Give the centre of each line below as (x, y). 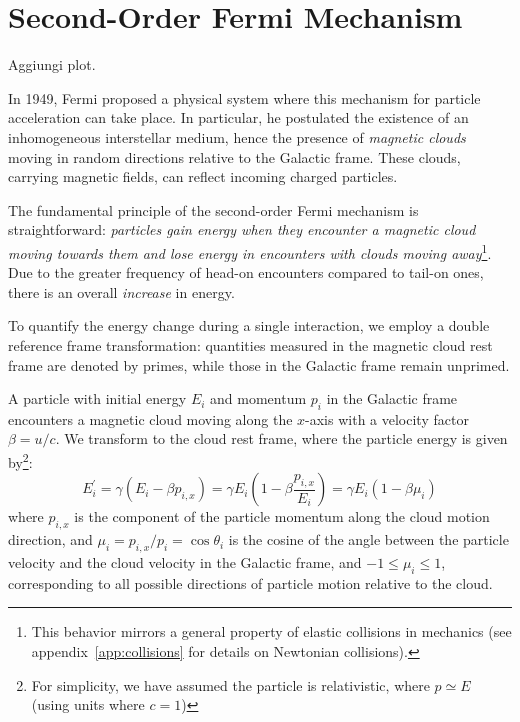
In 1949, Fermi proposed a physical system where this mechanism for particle (244, 97)
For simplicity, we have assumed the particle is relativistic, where (230, 684)
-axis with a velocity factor (387, 418)
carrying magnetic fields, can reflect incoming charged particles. (203, 176)
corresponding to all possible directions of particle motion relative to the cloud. (250, 582)
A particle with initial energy (97, 398)
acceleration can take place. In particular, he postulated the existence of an (238, 117)
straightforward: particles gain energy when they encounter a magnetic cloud (242, 229)
